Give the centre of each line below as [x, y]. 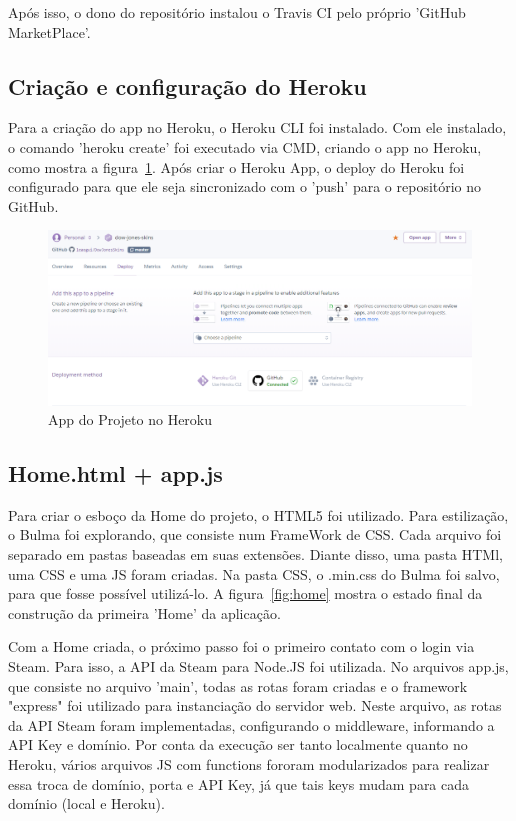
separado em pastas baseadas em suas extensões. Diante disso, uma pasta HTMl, [255, 554]
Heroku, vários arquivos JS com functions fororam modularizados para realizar [249, 764]
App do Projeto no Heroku [130, 419]
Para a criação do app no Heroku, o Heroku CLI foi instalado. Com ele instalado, [257, 127]
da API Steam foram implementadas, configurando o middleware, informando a [251, 724]
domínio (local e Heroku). [86, 803]
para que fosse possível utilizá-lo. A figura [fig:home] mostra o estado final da [245, 593]
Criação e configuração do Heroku [187, 85]
